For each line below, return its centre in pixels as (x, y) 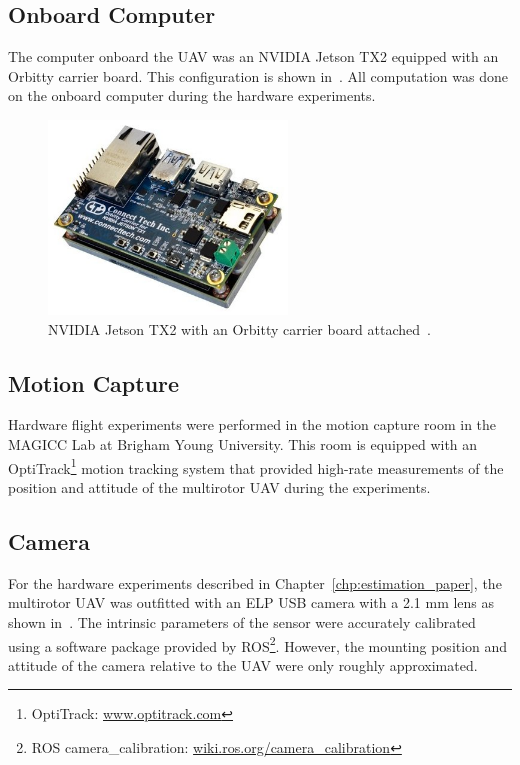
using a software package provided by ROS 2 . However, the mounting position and (258, 644)
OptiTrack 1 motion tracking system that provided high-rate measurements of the (256, 466)
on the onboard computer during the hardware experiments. (192, 95)
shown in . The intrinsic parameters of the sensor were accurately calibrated (242, 621)
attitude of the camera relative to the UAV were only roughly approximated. (243, 664)
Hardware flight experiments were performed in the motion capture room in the (252, 424)
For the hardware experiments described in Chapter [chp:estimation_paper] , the (255, 582)
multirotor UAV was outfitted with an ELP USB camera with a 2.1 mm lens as (251, 602)
